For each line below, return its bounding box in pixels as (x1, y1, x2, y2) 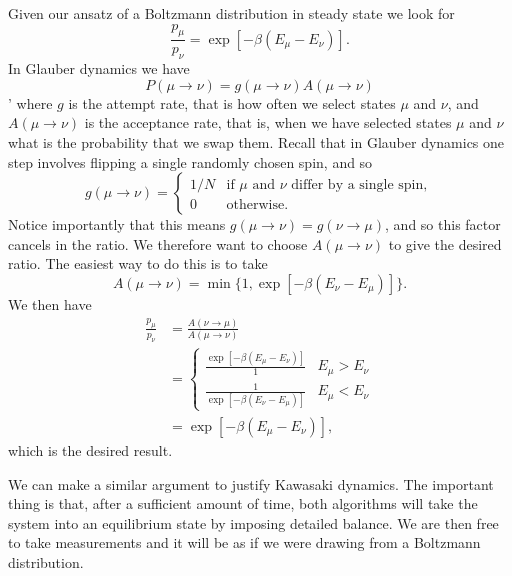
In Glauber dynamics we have (8, 58, 190, 79)
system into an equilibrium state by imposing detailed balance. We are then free (8, 512, 499, 533)
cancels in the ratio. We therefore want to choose (8, 233, 308, 254)
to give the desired (388, 233, 502, 254)
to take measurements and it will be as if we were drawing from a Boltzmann (8, 532, 481, 553)
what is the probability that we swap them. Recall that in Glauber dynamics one (8, 132, 505, 152)
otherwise (226, 198, 285, 213)
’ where (8, 92, 53, 113)
